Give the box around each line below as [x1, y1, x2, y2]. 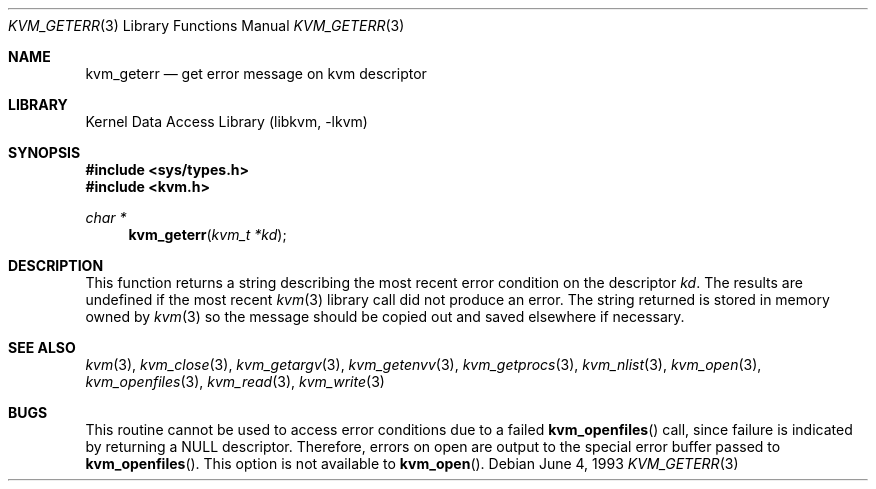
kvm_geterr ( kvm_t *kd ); [128, 226, 287, 243]
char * [85, 209, 127, 226]
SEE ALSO [8, 339, 76, 356]
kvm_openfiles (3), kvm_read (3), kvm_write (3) [85, 373, 385, 390]
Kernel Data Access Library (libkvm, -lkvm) [85, 113, 368, 130]
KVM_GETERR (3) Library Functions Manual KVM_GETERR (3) [8, 17, 405, 34]
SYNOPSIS [8, 144, 81, 161]
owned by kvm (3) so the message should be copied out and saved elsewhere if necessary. [85, 308, 685, 325]
